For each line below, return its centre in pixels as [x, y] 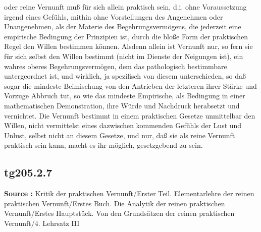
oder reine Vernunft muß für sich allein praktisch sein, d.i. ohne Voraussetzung [125, 7]
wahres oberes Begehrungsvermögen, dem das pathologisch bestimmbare [116, 66]
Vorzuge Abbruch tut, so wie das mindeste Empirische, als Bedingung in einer [125, 96]
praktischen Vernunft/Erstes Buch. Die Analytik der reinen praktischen [115, 203]
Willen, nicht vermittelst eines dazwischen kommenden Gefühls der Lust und [123, 125]
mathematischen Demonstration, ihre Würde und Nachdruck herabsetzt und [122, 105]
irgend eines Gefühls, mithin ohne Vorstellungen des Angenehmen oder [114, 16]
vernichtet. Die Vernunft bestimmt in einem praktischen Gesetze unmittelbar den [130, 115]
